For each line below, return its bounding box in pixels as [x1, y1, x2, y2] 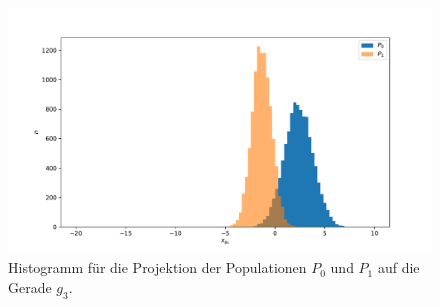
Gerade [8, 276, 52, 297]
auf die [377, 257, 420, 278]
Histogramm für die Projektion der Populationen [8, 257, 307, 278]
